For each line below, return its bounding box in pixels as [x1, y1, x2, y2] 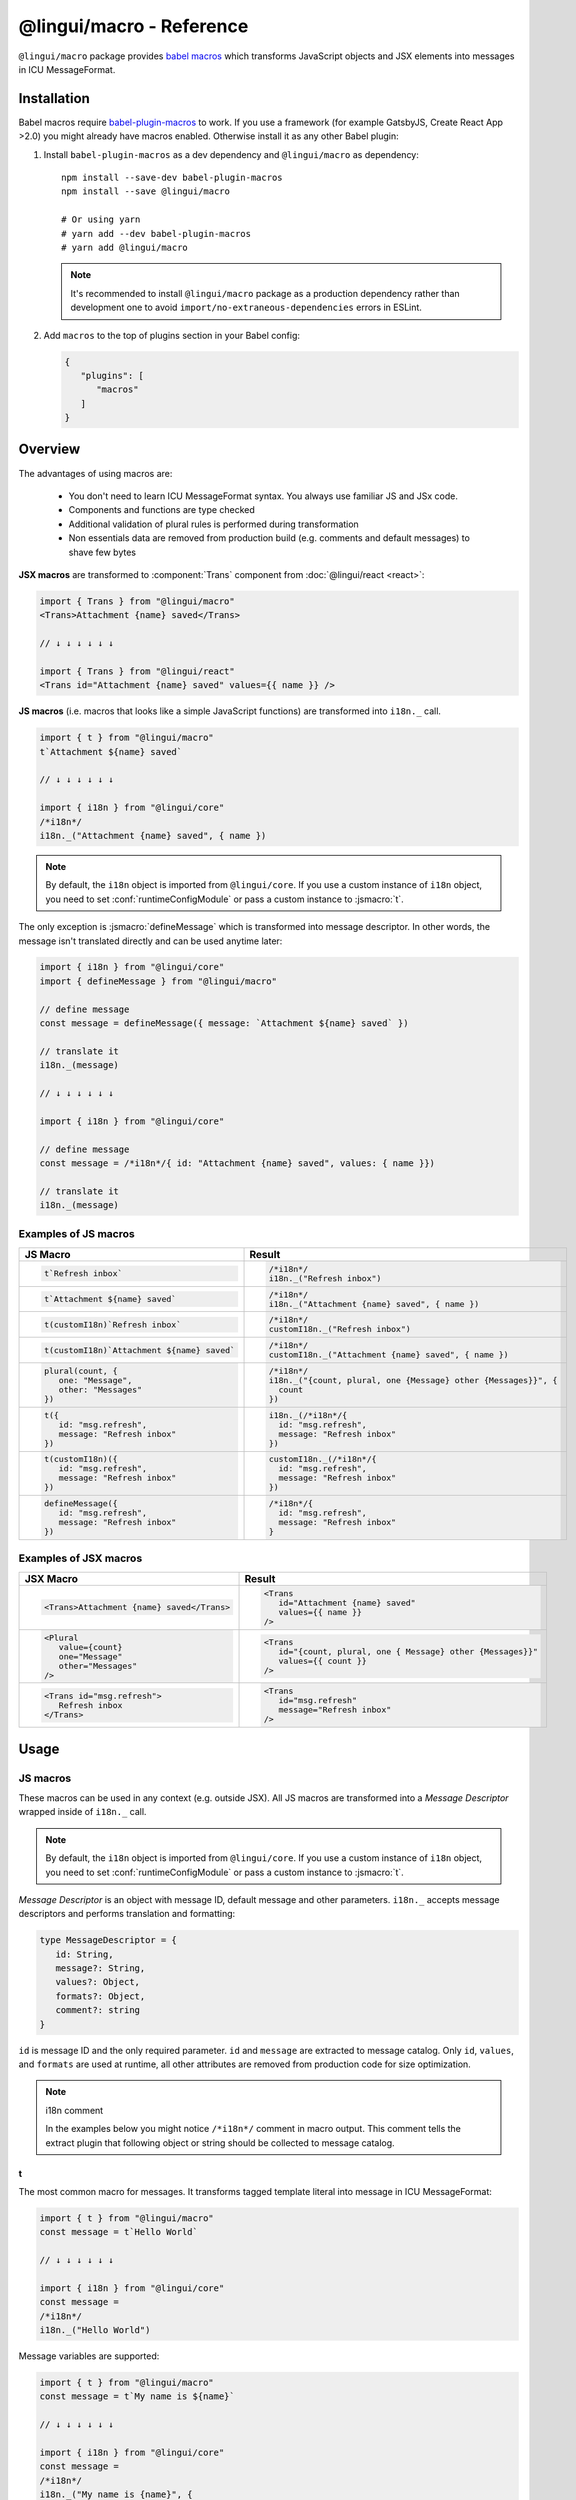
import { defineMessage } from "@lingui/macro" [39, 975, 277, 987]
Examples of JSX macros [18, 1551, 143, 1565]
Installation [18, 90, 90, 107]
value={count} [58, 1641, 123, 1652]
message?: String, [55, 1963, 146, 1974]
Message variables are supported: [18, 2350, 160, 2362]
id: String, [55, 1948, 114, 1960]
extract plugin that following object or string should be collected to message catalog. [45, 2136, 395, 2149]
